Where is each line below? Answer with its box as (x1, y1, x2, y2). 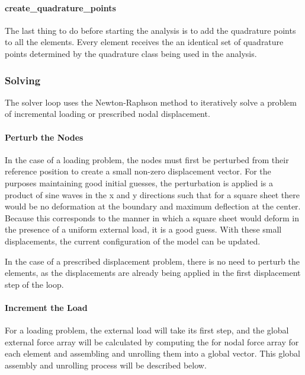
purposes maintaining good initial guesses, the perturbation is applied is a (5, 176, 273, 189)
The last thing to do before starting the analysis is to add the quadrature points (5, 24, 296, 36)
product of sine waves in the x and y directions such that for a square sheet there (5, 188, 300, 201)
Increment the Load (5, 301, 88, 313)
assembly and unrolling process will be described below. (5, 358, 207, 371)
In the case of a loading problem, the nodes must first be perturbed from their (5, 153, 289, 166)
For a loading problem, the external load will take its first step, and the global (5, 324, 289, 336)
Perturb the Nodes (5, 131, 84, 143)
